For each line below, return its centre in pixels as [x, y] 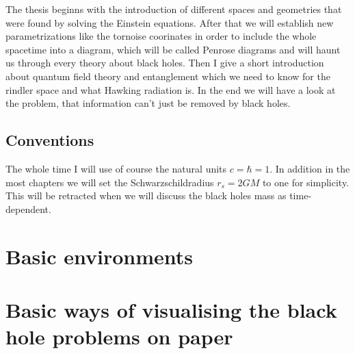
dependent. [28, 208]
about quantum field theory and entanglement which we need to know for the [168, 76]
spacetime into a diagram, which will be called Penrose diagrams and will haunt [173, 49]
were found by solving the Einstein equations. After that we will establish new [170, 22]
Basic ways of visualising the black [171, 309]
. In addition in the [310, 168]
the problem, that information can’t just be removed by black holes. [148, 103]
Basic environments [99, 256]
